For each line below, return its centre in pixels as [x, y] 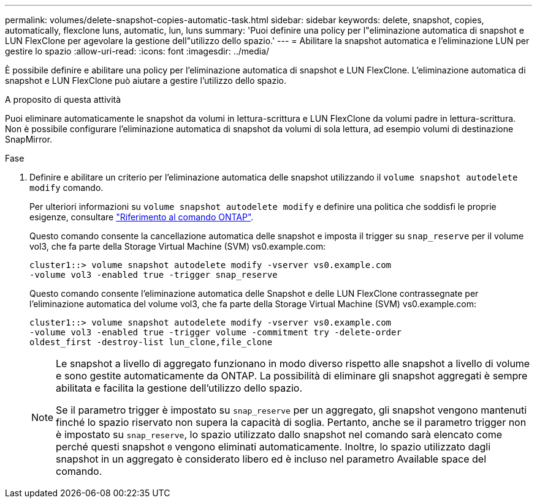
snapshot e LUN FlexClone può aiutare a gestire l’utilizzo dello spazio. [146, 80]
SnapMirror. [29, 139]
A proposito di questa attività [63, 99]
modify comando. [67, 188]
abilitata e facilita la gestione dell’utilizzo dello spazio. [179, 388]
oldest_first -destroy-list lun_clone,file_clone [151, 342]
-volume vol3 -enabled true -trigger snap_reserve [154, 275]
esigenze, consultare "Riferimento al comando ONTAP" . [142, 217]
